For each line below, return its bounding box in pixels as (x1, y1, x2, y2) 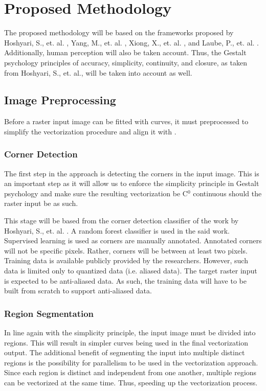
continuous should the (193, 188, 262, 198)
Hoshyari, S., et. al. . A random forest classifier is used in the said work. (4, 225, 230, 236)
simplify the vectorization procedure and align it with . (4, 126, 176, 136)
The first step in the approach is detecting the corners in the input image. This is (4, 168, 259, 178)
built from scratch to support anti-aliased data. (4, 285, 152, 296)
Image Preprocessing (4, 92, 116, 108)
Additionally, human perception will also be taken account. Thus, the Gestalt (4, 47, 247, 58)
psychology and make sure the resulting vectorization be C (4, 188, 188, 198)
